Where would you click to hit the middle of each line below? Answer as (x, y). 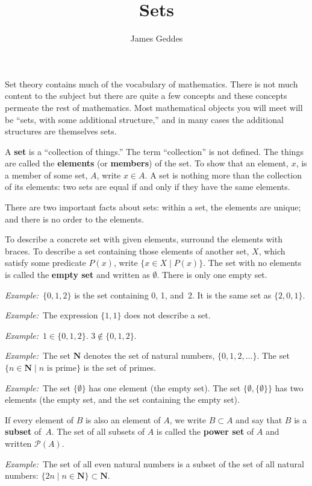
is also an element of (123, 419)
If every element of (39, 419)
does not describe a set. (167, 315)
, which (272, 251)
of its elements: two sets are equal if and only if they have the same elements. (148, 187)
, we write (188, 419)
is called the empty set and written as (77, 275)
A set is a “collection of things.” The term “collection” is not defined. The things (154, 151)
